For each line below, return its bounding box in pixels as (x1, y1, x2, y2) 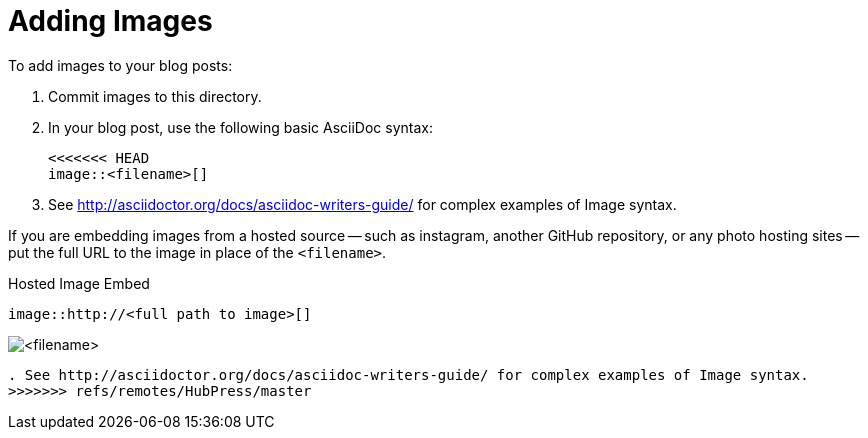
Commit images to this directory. (48, 87, 262, 105)
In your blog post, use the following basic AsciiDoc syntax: (48, 118, 433, 136)
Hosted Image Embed (8, 274, 150, 292)
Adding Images (8, 4, 213, 38)
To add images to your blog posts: (8, 56, 233, 74)
